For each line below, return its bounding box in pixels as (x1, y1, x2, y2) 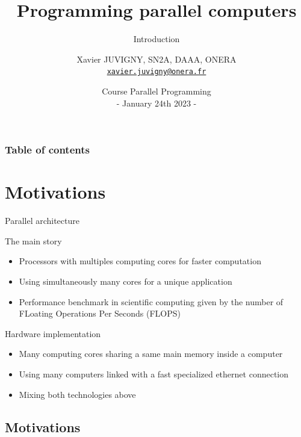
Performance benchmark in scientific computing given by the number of (19, 295, 284, 308)
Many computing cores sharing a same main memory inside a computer (19, 347, 283, 360)
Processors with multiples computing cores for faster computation (19, 255, 261, 267)
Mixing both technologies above (19, 388, 136, 400)
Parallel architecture (5, 214, 79, 227)
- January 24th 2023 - (116, 96, 197, 109)
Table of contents (5, 142, 90, 157)
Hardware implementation (5, 327, 101, 339)
